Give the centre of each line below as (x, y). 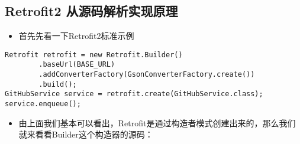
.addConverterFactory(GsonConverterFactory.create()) (147, 75)
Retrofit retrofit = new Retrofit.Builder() (94, 55)
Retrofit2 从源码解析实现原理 (91, 11)
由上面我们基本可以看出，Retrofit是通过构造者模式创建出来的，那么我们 (157, 122)
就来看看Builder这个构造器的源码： (86, 134)
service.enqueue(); (43, 104)
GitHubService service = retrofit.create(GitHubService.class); (134, 94)
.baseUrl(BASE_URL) (77, 65)
